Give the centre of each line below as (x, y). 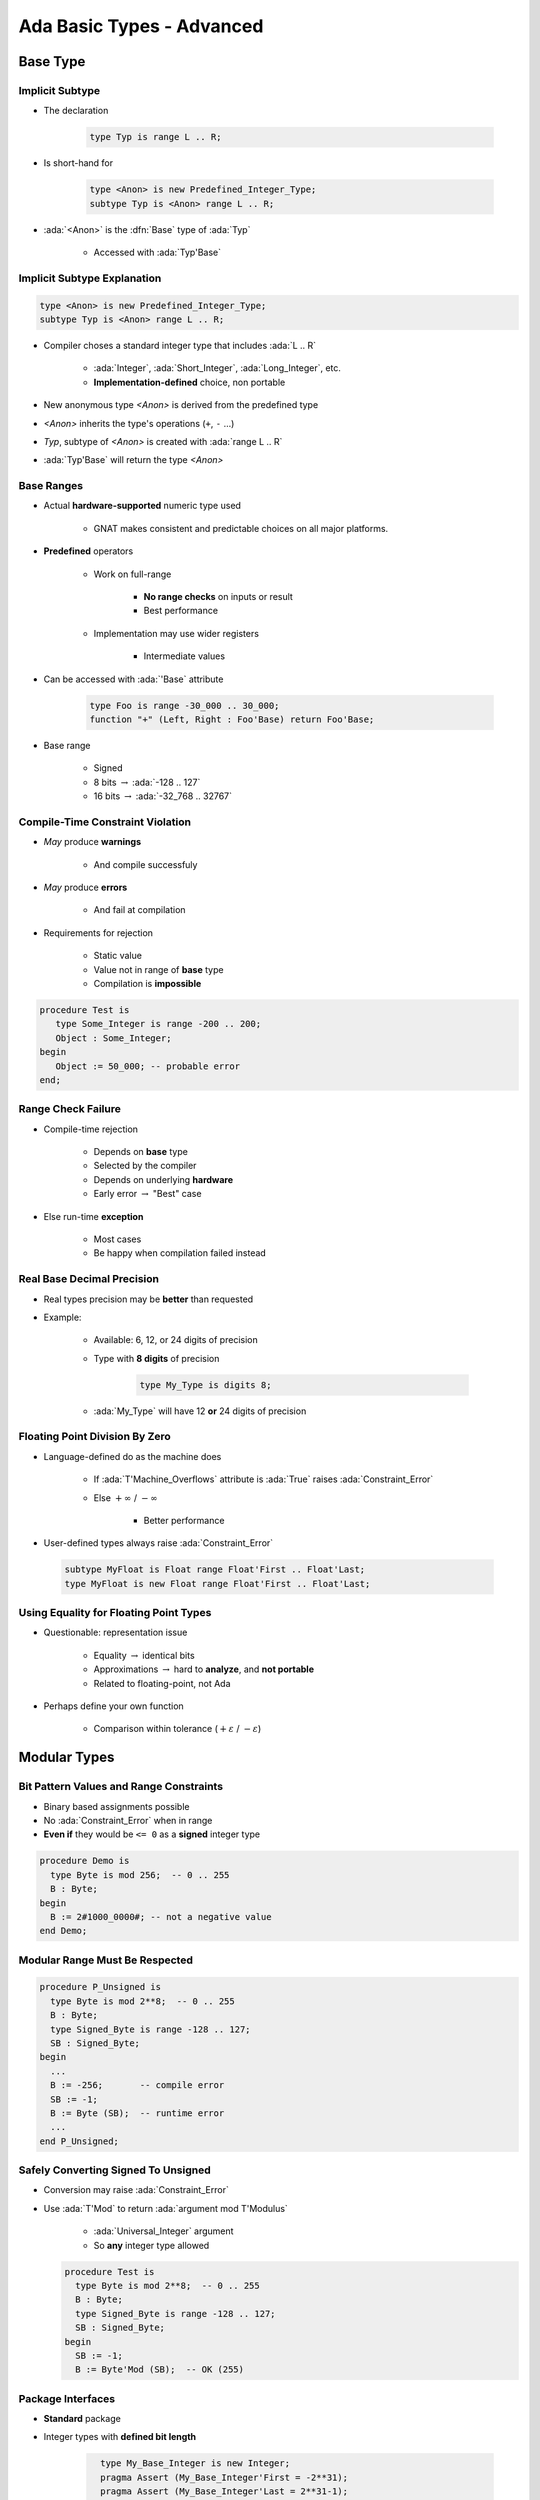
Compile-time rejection (91, 1129)
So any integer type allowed (151, 2245)
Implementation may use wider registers (176, 633)
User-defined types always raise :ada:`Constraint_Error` (158, 1543)
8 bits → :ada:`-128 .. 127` (147, 782)
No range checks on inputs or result (218, 596)
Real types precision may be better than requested (148, 1299)
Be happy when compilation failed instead (180, 1253)
